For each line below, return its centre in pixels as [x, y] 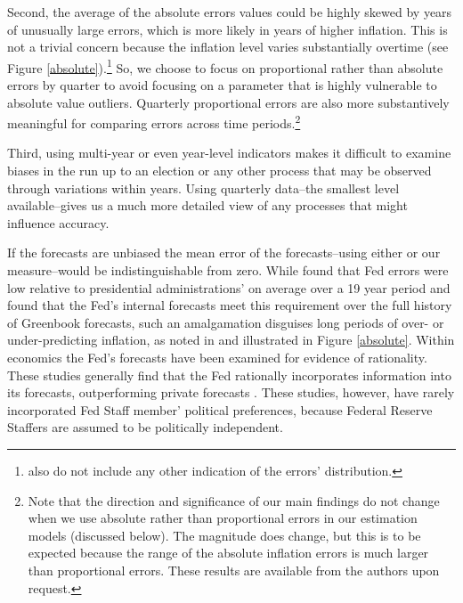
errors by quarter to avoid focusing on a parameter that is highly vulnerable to [222, 85]
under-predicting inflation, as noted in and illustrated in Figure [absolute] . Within [231, 340]
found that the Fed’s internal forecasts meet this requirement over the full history [230, 305]
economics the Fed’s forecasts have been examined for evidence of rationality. [217, 357]
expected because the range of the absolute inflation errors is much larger [228, 553]
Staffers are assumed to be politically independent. [145, 427]
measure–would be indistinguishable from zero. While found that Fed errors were [228, 270]
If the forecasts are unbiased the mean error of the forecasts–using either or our [224, 253]
